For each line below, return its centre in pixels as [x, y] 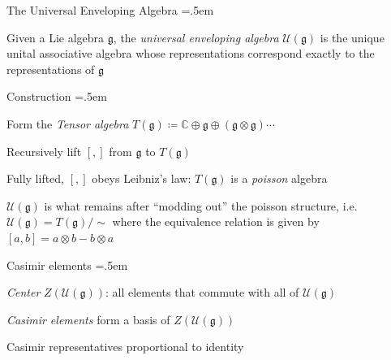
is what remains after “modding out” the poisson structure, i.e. [201, 205]
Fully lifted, [36, 178]
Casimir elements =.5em [67, 265]
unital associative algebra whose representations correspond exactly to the [191, 53]
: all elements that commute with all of [202, 292]
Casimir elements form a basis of [88, 319]
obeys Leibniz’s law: [142, 178]
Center [24, 292]
